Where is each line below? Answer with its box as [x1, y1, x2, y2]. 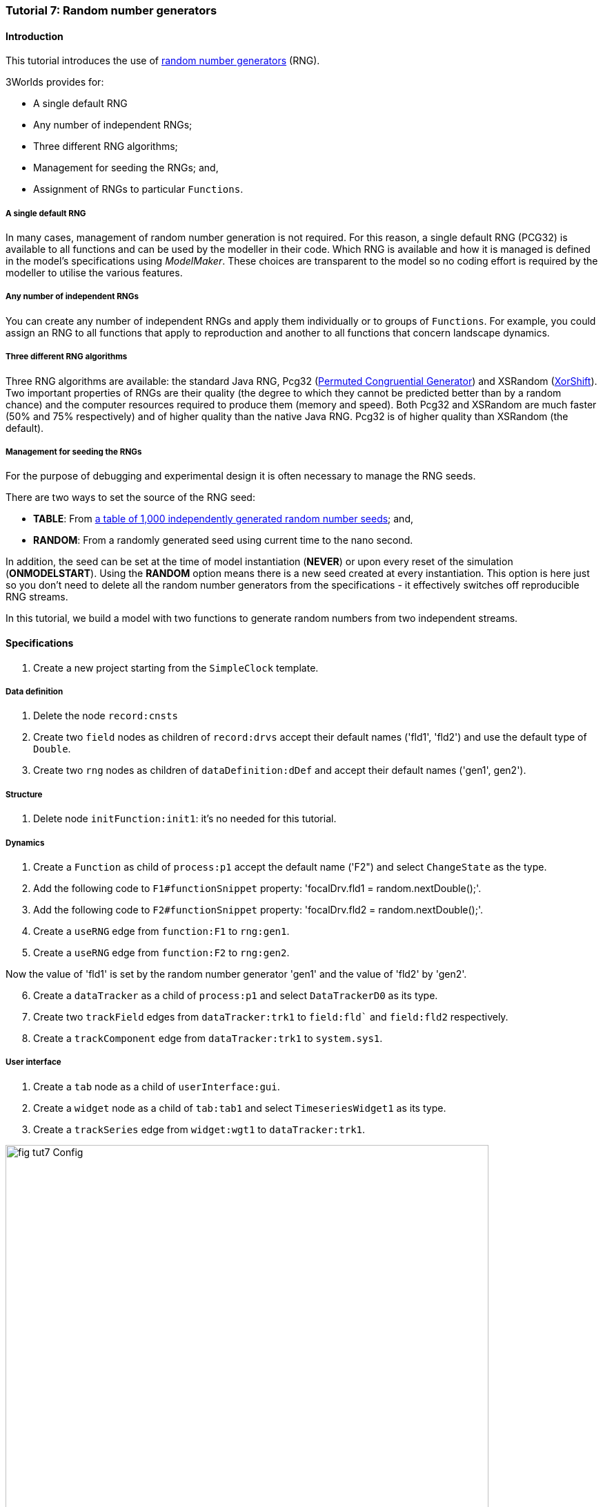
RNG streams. [6, 591, 68, 603]
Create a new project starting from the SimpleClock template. [33, 661, 319, 674]
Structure [6, 789, 43, 799]
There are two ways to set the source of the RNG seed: [6, 491, 255, 504]
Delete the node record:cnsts [33, 710, 178, 722]
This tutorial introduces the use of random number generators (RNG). [6, 55, 320, 67]
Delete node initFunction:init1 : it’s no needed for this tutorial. [33, 813, 337, 825]
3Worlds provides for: [6, 76, 104, 88]
